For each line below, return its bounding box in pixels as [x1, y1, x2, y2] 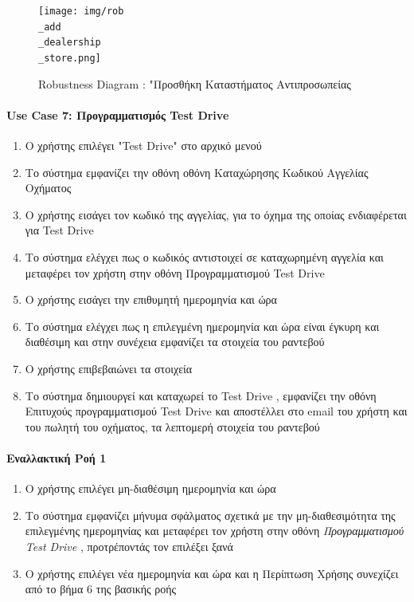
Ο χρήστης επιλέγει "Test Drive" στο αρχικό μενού [25, 137, 262, 154]
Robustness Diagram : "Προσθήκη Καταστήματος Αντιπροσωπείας [38, 75, 351, 92]
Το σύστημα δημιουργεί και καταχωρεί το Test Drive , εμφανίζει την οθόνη [25, 387, 377, 403]
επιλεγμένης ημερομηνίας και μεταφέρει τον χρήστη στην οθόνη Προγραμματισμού [25, 522, 404, 539]
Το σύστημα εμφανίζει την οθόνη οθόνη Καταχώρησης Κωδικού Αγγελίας [25, 163, 369, 180]
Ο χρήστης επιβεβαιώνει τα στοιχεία [25, 360, 193, 376]
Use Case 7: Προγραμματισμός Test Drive [6, 106, 229, 123]
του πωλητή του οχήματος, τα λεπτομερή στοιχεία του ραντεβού [25, 418, 320, 435]
